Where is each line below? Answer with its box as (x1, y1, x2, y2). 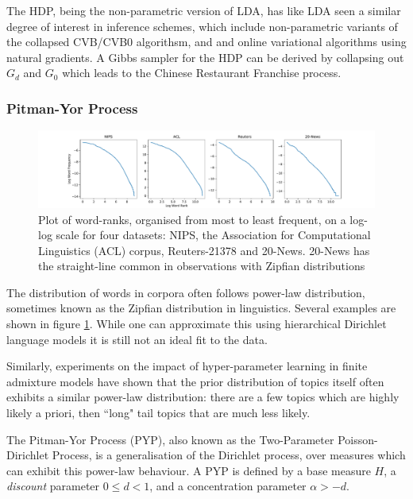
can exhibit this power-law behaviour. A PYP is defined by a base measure (6, 462, 371, 478)
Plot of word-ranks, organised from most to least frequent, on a (38, 211, 346, 227)
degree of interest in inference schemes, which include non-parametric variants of (6, 17, 398, 34)
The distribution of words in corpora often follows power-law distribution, (6, 284, 365, 300)
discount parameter (6, 478, 100, 494)
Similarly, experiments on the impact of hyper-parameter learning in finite (6, 358, 368, 374)
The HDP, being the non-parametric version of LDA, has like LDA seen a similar (6, 2, 401, 18)
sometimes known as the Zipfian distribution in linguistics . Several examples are (6, 300, 396, 316)
